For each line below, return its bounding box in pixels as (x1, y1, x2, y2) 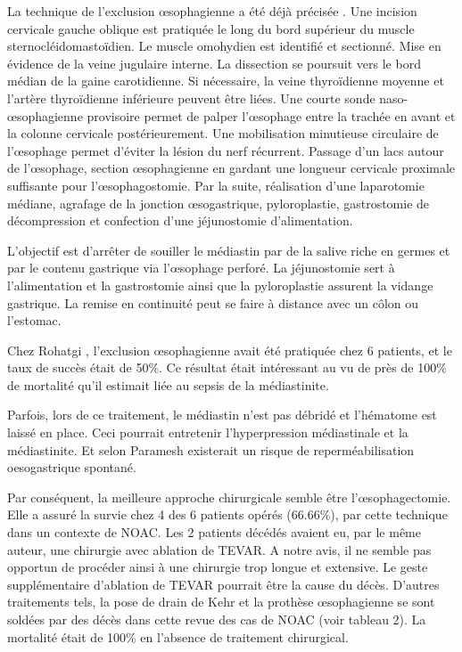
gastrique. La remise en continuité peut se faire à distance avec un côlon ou (7, 293, 419, 312)
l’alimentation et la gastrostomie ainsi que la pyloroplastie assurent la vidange (7, 275, 433, 294)
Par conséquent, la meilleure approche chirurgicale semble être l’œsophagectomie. (7, 487, 451, 506)
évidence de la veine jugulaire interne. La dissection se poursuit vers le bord (7, 53, 421, 72)
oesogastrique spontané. (7, 458, 136, 477)
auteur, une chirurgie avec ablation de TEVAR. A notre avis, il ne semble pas (7, 540, 432, 558)
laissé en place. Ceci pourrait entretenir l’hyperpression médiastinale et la (7, 423, 408, 442)
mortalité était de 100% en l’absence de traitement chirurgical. (7, 627, 349, 646)
